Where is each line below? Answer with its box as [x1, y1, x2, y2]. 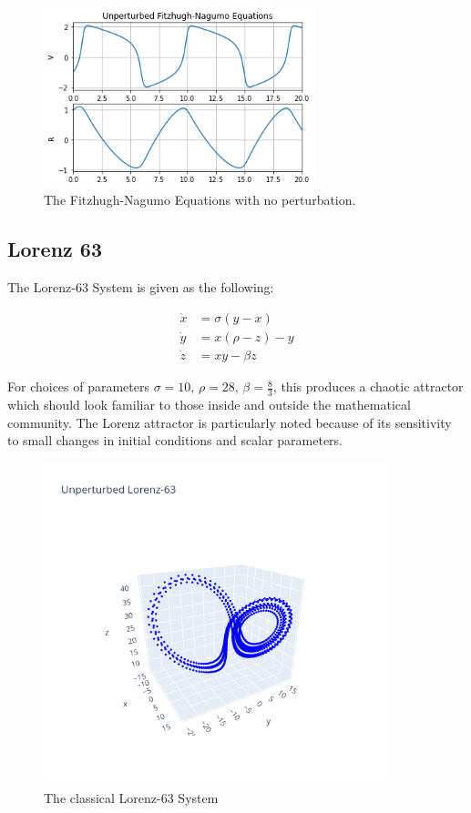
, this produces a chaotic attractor [272, 377, 464, 396]
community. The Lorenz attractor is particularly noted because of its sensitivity [7, 412, 452, 432]
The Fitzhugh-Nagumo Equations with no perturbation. [44, 190, 356, 209]
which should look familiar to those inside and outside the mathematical [7, 394, 411, 413]
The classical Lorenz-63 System [44, 788, 219, 807]
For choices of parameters [7, 377, 150, 396]
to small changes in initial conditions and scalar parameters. [7, 431, 343, 450]
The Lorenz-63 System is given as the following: [7, 278, 274, 297]
